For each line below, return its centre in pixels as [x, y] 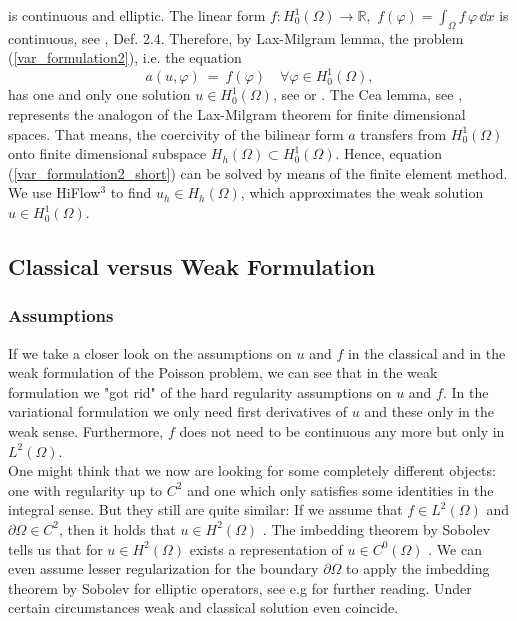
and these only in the [429, 411]
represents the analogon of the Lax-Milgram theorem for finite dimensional [237, 114]
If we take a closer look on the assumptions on [150, 352]
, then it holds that [117, 528]
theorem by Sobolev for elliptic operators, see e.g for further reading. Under [240, 587]
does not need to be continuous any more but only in [342, 431]
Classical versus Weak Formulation [192, 266]
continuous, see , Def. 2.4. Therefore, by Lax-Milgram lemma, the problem [236, 37]
